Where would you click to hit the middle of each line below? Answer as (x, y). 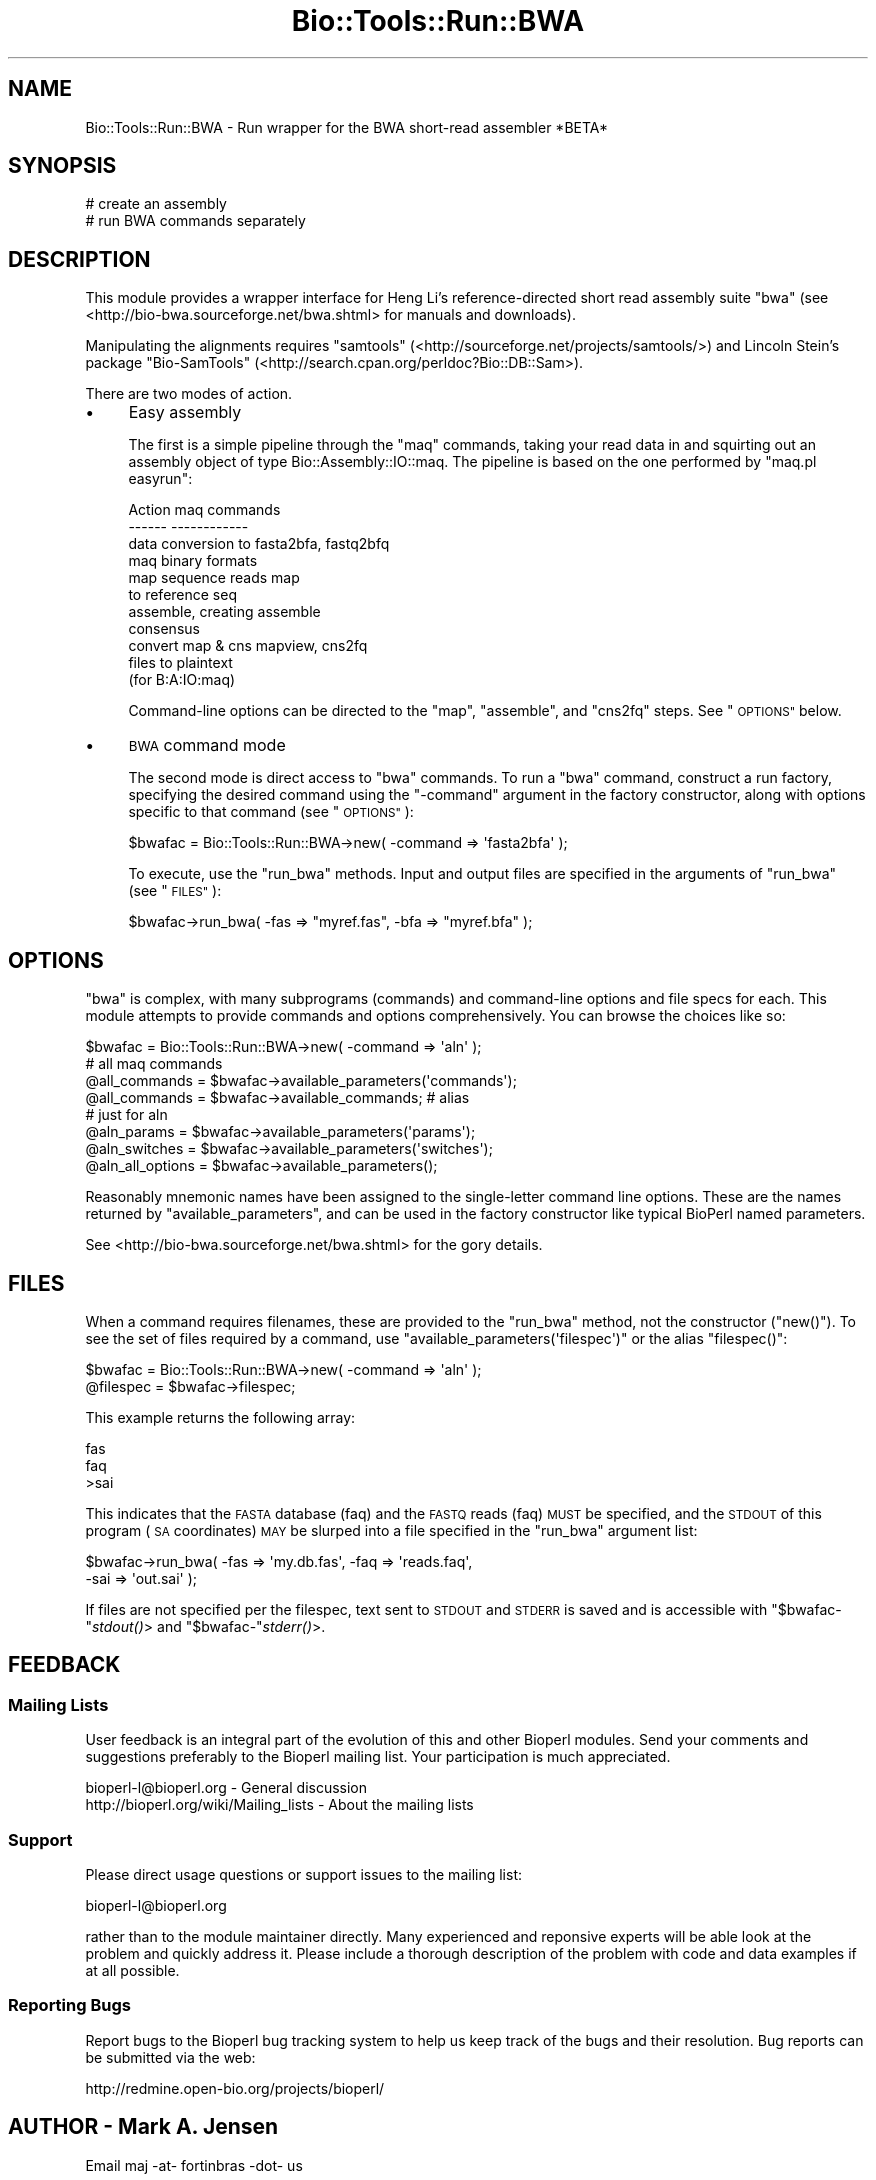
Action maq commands (204, 510)
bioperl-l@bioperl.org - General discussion (226, 1788)
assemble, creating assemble (224, 612)
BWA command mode (207, 745)
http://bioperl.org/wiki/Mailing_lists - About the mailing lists (279, 1805)
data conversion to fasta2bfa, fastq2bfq (259, 544)
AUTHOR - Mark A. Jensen (143, 2127)
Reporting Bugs (69, 2005)
